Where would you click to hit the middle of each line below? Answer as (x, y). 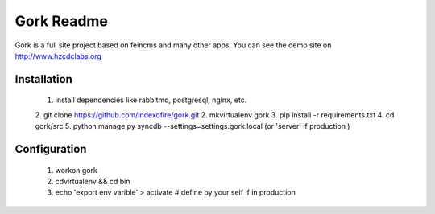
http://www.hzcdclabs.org (58, 56)
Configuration (51, 149)
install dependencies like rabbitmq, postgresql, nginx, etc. (151, 100)
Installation (43, 79)
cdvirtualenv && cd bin (93, 181)
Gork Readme (62, 21)
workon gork (77, 170)
